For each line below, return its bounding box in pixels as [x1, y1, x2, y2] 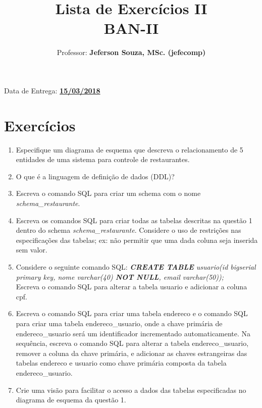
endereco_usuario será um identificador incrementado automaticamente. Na [16, 328, 251, 338]
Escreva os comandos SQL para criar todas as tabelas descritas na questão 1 [16, 215, 252, 225]
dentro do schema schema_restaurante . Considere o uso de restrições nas [16, 225, 241, 235]
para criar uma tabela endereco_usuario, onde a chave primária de [16, 318, 223, 328]
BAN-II [103, 18, 159, 38]
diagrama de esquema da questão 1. [16, 394, 126, 405]
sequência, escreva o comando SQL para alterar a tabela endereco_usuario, [16, 338, 249, 348]
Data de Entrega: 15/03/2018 [4, 85, 100, 95]
